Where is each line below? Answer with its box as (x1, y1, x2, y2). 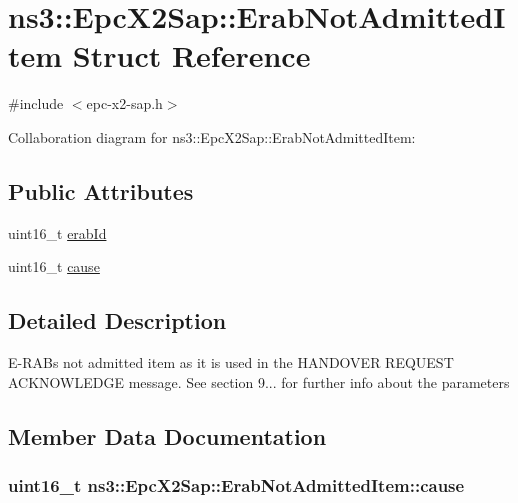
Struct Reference (72, 35, 311, 76)
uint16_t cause (8, 256, 100, 277)
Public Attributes (8, 175, 194, 206)
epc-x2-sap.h (86, 93, 163, 114)
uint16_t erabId (8, 222, 107, 243)
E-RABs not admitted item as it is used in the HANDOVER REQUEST (8, 352, 454, 373)
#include (8, 93, 64, 114)
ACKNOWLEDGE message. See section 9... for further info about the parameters (8, 371, 510, 392)
